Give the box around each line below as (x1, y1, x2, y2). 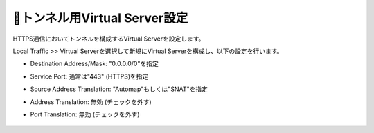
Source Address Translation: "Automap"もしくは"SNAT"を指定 (30, 85, 208, 93)
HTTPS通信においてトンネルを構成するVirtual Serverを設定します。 (12, 34, 205, 43)
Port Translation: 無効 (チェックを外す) (30, 110, 140, 119)
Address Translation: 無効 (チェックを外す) (30, 97, 152, 106)
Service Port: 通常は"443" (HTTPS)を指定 (30, 72, 149, 81)
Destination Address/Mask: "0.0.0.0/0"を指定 (30, 59, 159, 68)
